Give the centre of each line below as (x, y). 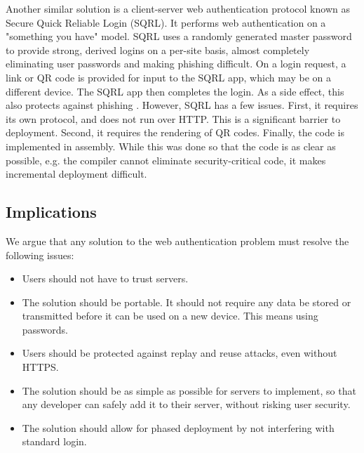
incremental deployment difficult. (76, 174)
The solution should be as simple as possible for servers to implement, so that (189, 390)
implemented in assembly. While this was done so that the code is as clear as (171, 146)
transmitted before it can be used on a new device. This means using (170, 316)
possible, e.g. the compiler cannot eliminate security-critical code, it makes (166, 160)
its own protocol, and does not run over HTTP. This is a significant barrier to (173, 118)
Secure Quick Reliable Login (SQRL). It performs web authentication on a (166, 22)
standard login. (54, 441)
